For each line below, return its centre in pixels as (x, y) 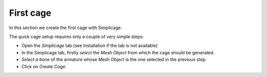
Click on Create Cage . (44, 66)
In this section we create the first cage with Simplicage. (66, 28)
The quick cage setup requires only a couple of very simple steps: (76, 37)
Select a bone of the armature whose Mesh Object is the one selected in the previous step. (114, 60)
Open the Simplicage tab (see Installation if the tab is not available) (90, 46)
